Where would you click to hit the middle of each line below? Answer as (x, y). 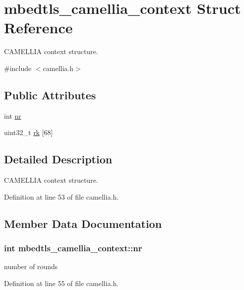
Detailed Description (58, 159)
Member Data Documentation (83, 223)
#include (18, 68)
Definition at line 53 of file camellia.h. (61, 196)
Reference (38, 28)
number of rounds (31, 266)
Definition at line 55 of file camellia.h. (61, 283)
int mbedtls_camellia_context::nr (73, 248)
